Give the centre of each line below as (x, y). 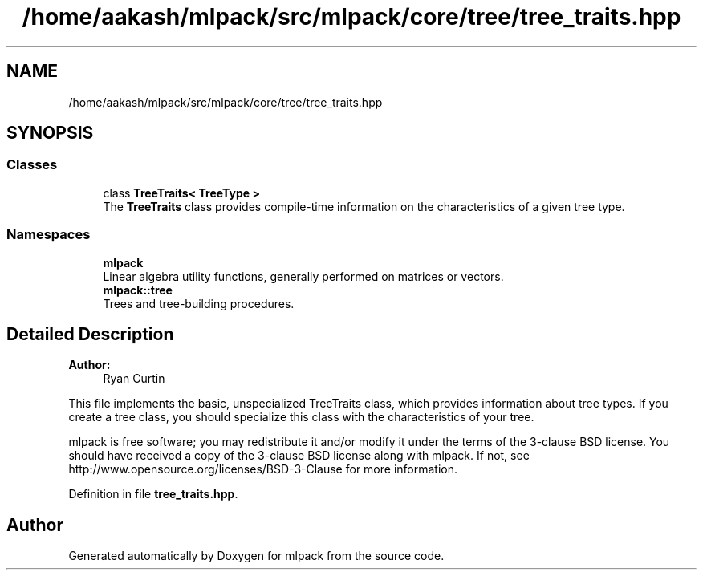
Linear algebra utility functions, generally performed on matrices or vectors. (303, 276)
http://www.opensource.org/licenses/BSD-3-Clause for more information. (263, 469)
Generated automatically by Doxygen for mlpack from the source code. (256, 556)
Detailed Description (90, 334)
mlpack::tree (138, 290)
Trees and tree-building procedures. (199, 303)
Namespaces (49, 235)
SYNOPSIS (50, 133)
